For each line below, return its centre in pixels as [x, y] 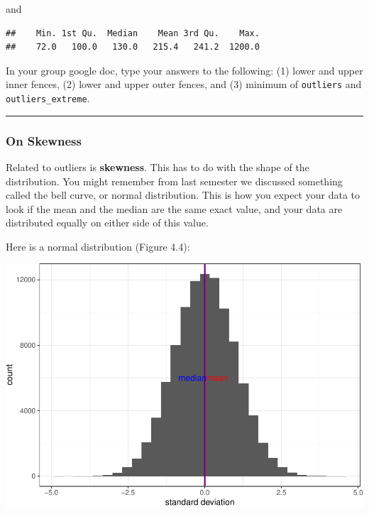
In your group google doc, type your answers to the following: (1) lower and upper [184, 70]
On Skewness [44, 140]
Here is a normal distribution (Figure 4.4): [98, 246]
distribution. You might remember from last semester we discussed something [174, 181]
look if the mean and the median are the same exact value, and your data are [174, 208]
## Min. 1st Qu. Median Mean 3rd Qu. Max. [133, 33]
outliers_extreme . [48, 98]
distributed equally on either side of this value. [107, 223]
